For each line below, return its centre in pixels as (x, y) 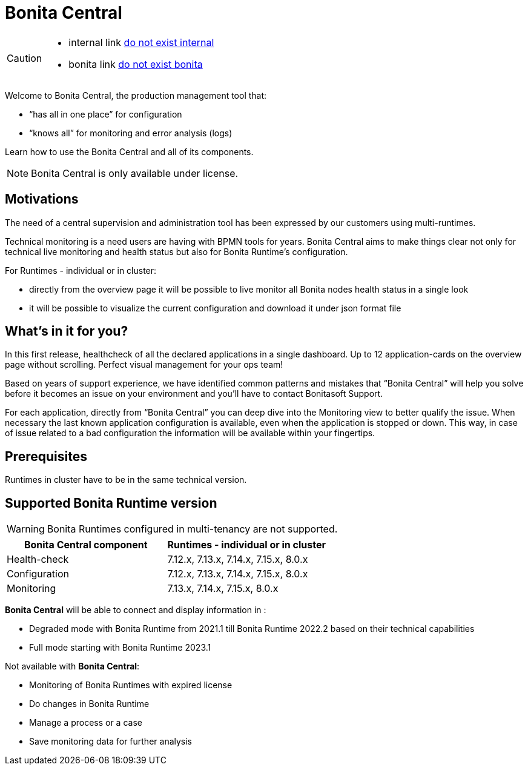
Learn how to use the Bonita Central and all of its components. (129, 151)
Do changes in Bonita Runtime (89, 704)
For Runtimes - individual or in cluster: (81, 270)
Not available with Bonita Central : (72, 666)
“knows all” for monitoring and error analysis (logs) (131, 133)
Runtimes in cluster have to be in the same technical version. (126, 480)
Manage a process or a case (86, 723)
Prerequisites (46, 456)
